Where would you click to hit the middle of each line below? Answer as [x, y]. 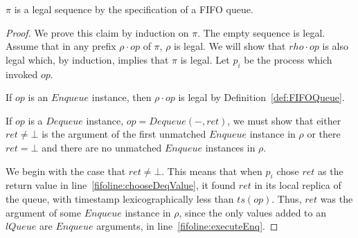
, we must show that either [284, 120]
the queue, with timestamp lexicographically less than [120, 198]
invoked [22, 74]
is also [335, 46]
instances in [230, 147]
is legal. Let [205, 59]
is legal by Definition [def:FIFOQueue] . [261, 97]
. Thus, [287, 198]
